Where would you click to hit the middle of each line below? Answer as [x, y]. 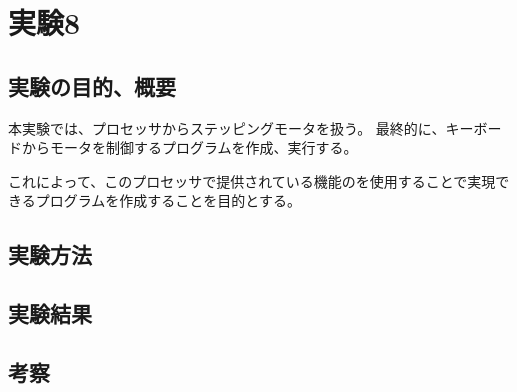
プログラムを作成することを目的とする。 [168, 200]
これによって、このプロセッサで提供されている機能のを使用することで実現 [252, 180]
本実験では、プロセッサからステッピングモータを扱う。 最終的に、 [227, 127]
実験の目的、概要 [92, 85]
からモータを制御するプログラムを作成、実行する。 [189, 147]
